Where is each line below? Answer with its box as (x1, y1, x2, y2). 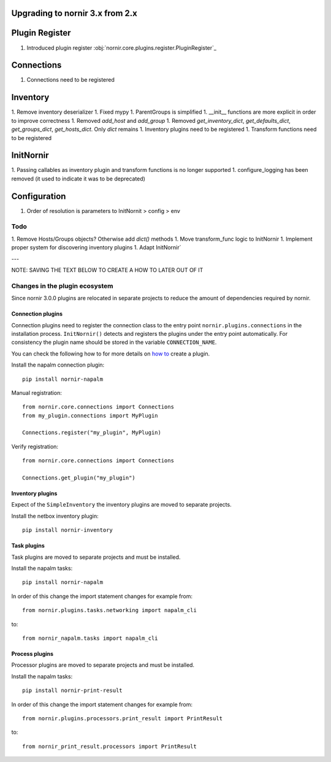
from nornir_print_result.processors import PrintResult (22, 743, 197, 750)
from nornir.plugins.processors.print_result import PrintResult (22, 715, 223, 721)
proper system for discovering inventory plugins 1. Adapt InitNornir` (11, 244, 181, 251)
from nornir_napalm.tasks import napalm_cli (22, 634, 159, 642)
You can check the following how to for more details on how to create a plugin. (11, 350, 210, 357)
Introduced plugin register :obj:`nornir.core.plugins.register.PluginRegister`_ (26, 44, 217, 52)
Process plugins (11, 650, 54, 657)
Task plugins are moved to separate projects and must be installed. (11, 553, 181, 561)
